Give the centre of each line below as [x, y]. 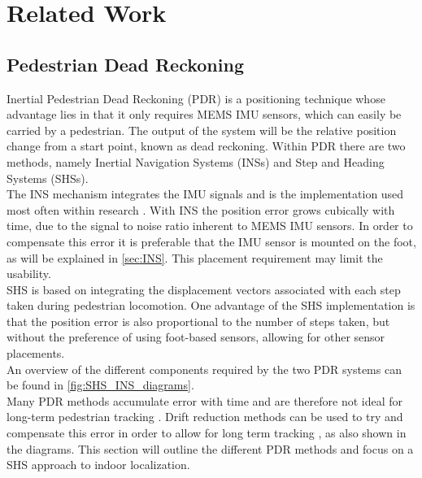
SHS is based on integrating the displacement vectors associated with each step [204, 289]
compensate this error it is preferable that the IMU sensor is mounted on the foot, [211, 241]
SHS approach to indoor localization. [98, 465]
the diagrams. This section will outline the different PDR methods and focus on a [210, 448]
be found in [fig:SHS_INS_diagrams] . [100, 385]
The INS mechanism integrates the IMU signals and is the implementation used [205, 194]
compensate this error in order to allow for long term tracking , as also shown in [207, 433]
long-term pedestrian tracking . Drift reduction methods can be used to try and [205, 417]
